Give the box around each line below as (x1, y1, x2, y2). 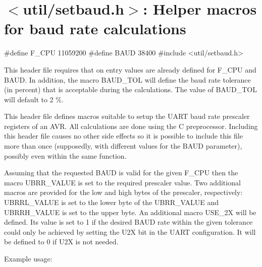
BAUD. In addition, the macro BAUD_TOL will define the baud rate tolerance (4, 74, 251, 85)
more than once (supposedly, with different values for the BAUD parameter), (4, 141, 242, 151)
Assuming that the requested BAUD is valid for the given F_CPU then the (4, 167, 238, 178)
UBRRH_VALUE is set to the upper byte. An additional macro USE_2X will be (4, 207, 256, 217)
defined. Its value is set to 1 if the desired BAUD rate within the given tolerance (4, 217, 253, 227)
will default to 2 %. (4, 94, 64, 104)
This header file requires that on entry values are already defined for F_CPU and (4, 64, 256, 75)
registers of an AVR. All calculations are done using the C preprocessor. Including (4, 120, 258, 131)
